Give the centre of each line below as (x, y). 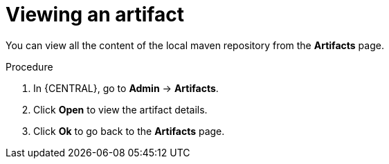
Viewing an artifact (95, 15)
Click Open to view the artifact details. (120, 109)
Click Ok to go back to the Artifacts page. (129, 131)
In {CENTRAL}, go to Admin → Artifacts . (126, 88)
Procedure (29, 66)
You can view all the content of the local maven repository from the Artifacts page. (195, 45)
